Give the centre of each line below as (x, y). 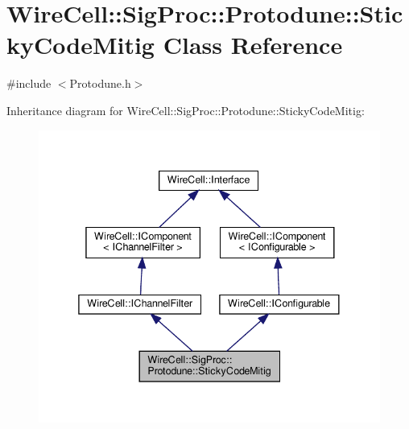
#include (29, 83)
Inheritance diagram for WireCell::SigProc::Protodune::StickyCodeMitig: (186, 110)
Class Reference (253, 45)
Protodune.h (100, 83)
